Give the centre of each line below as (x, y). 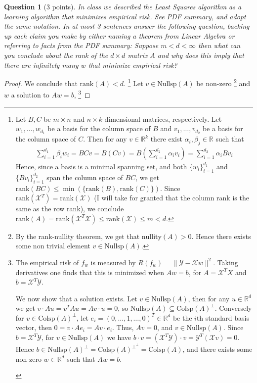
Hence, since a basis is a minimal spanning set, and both (101, 166)
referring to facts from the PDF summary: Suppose (81, 45)
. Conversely (233, 308)
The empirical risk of (47, 262)
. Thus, (123, 327)
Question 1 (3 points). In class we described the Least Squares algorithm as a (123, 6)
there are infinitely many (41, 65)
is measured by (113, 262)
